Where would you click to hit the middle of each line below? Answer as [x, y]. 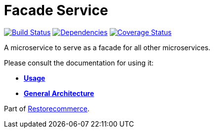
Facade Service [56, 10]
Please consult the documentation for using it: [79, 63]
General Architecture [59, 93]
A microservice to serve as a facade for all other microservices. [107, 47]
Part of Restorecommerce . [47, 108]
